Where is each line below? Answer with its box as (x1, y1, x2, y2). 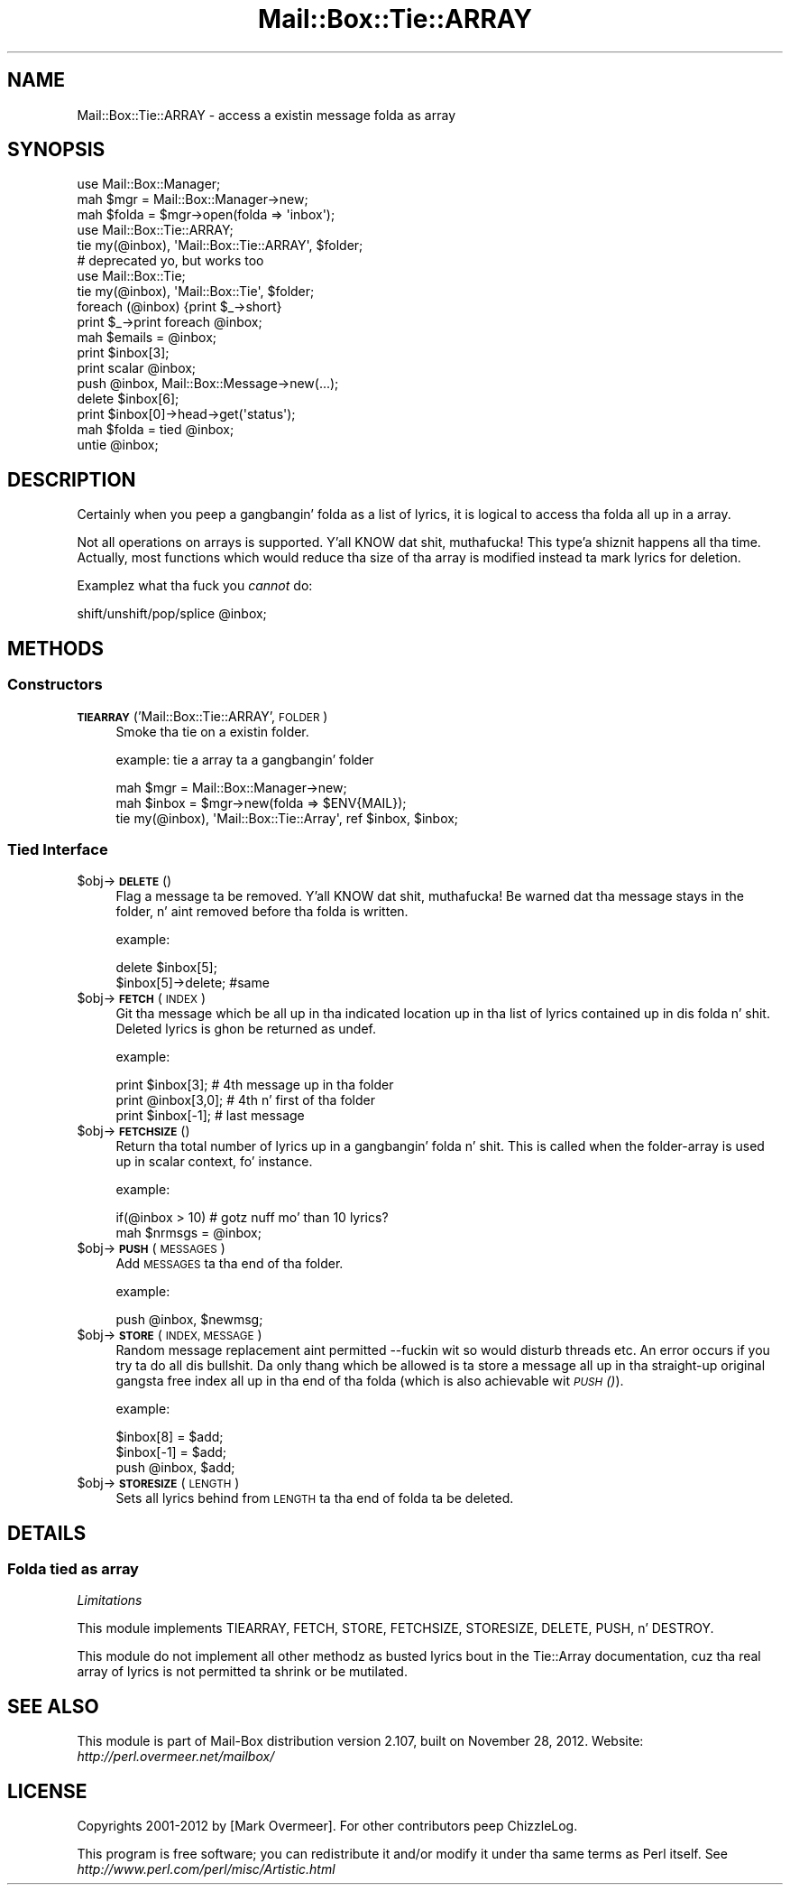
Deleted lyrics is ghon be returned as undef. (115, 1021, 377, 1037)
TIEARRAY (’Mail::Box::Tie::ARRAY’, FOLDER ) (77, 708, 328, 724)
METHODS (7, 636, 105, 660)
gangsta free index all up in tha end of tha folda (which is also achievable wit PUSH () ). (115, 1373, 624, 1389)
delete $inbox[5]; (115, 960, 217, 976)
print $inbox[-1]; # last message (115, 1108, 305, 1124)
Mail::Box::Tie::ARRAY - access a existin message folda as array (77, 107, 456, 123)
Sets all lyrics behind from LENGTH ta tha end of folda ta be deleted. (115, 1490, 514, 1507)
